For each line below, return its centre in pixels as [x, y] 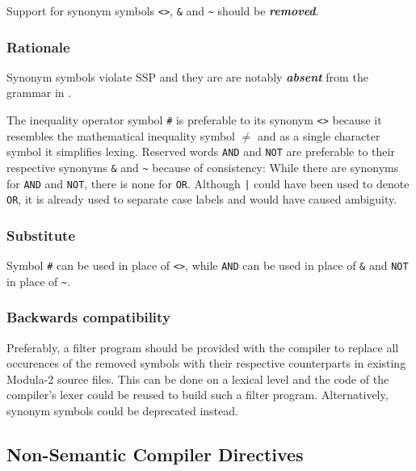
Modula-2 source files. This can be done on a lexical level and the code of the [198, 378]
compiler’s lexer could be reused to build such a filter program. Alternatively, [197, 395]
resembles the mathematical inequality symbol [121, 135]
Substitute [41, 235]
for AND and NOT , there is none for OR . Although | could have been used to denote [208, 183]
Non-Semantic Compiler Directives [155, 454]
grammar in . [39, 93]
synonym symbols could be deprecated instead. [122, 411]
